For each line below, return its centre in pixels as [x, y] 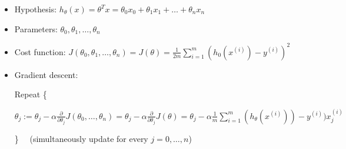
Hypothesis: [36, 9]
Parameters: [36, 28]
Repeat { [31, 94]
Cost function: [40, 51]
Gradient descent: [46, 74]
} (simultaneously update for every [81, 138]
